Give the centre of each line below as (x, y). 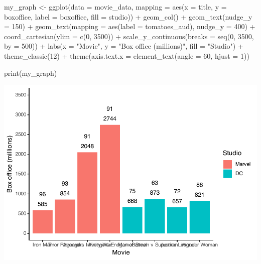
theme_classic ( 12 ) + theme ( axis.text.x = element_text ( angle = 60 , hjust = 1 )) (127, 55)
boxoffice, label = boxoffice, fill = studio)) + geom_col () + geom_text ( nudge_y (128, 16)
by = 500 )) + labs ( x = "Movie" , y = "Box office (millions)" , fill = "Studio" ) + (124, 46)
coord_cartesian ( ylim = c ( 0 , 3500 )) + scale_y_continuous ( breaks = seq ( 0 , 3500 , (129, 36)
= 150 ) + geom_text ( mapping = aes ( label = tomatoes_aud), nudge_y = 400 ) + (130, 26)
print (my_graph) (31, 73)
